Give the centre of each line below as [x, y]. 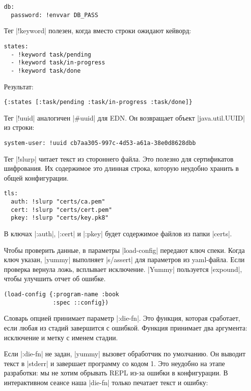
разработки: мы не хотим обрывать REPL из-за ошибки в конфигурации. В [116, 373]
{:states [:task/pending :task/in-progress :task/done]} [98, 102]
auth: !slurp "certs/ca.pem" [58, 202]
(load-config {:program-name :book [62, 294]
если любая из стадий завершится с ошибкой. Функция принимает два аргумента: [126, 327]
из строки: [19, 127]
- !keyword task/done [46, 71]
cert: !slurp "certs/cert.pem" [61, 210]
